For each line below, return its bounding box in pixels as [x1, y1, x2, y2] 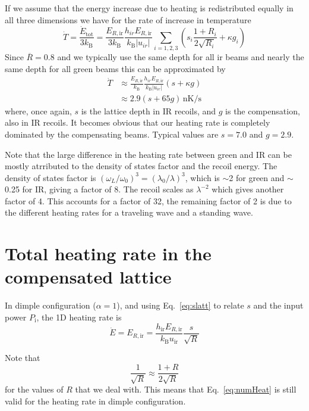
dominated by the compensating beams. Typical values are [5, 127, 219, 140]
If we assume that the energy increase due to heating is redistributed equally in [5, 2, 294, 14]
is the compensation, [225, 104, 300, 117]
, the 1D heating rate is [36, 310, 122, 323]
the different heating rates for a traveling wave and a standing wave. [5, 206, 253, 219]
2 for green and [229, 171, 285, 183]
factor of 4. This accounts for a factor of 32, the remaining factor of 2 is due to [5, 194, 292, 207]
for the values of [5, 383, 64, 396]
